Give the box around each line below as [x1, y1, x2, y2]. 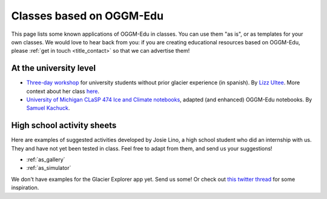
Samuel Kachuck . [26, 104, 70, 112]
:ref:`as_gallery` [26, 156, 65, 163]
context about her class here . [26, 87, 100, 95]
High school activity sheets [11, 120, 117, 130]
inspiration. [11, 184, 39, 191]
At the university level [11, 63, 96, 73]
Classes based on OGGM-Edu [11, 9, 163, 22]
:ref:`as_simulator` [26, 164, 71, 172]
